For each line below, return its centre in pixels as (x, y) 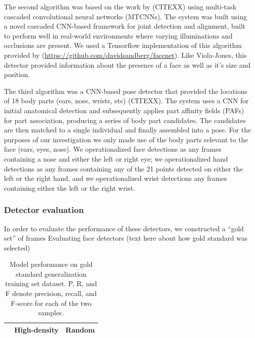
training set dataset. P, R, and (51, 283)
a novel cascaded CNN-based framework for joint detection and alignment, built (125, 26)
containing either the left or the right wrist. (70, 188)
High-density (36, 329)
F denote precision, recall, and (51, 293)
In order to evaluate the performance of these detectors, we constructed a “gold (124, 228)
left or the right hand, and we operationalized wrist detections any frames (115, 178)
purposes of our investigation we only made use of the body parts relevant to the (126, 139)
